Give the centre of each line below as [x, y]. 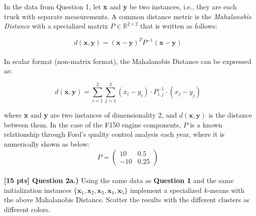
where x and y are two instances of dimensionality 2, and [91, 115]
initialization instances [38, 190]
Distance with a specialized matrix [56, 26]
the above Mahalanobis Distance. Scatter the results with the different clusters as [127, 200]
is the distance [230, 115]
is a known [206, 124]
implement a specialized [166, 190]
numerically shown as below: [47, 143]
